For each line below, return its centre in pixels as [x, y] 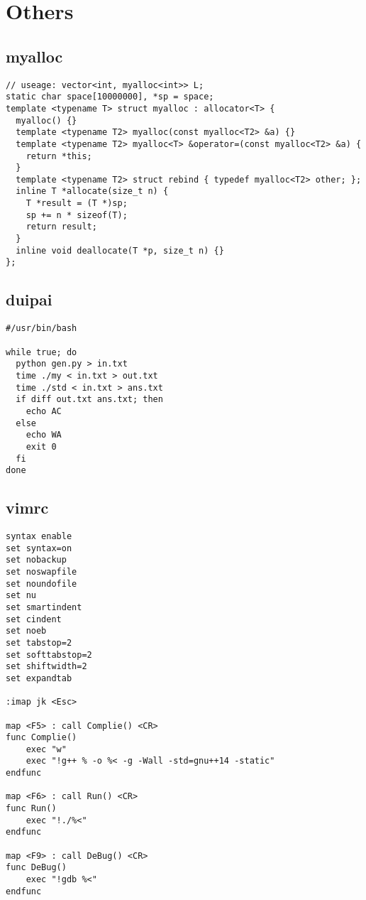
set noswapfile [41, 571]
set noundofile [41, 584]
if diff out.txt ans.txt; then [89, 400]
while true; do [41, 352]
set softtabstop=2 [49, 655]
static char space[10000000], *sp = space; [110, 97]
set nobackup [36, 560]
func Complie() [41, 738]
